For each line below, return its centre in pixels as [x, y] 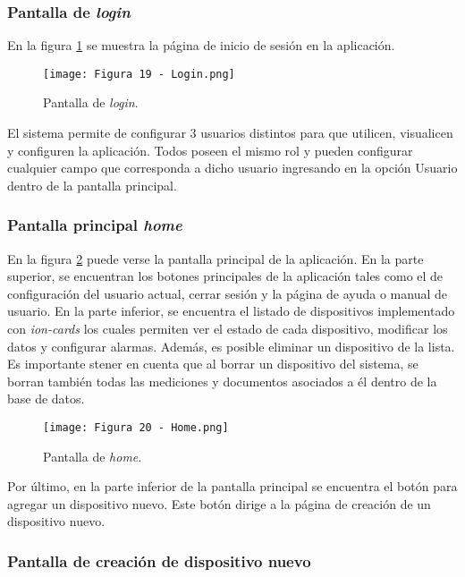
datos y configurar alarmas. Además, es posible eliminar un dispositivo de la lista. [231, 346]
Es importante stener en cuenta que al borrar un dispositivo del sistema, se [213, 364]
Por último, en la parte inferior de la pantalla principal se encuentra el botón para [232, 486]
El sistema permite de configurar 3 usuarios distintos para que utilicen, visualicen [230, 133]
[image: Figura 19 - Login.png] [139, 74]
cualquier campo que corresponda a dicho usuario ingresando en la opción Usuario [232, 168]
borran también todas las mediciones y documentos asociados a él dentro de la [222, 381]
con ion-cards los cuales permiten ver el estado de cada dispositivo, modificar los [228, 329]
